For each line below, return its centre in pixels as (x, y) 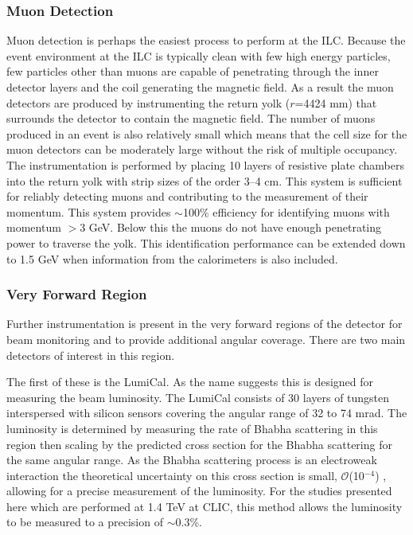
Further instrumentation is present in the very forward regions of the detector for (205, 324)
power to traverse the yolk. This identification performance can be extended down (206, 242)
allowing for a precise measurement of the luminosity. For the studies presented (199, 491)
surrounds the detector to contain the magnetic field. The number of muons (191, 118)
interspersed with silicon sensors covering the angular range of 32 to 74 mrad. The (207, 413)
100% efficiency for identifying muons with (286, 211)
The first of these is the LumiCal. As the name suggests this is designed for (190, 382)
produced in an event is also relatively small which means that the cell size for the (207, 133)
